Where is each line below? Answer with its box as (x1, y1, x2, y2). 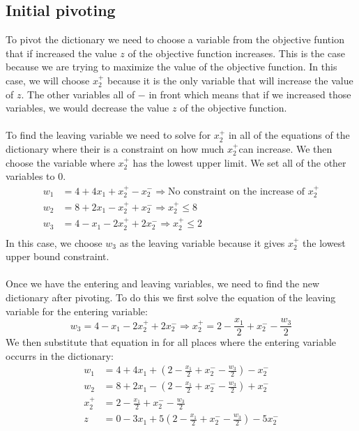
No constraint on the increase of (167, 186, 305, 197)
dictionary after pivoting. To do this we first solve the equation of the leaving (6, 289, 336, 304)
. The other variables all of (21, 86, 135, 101)
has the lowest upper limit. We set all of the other (132, 155, 346, 169)
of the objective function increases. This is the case (128, 45, 345, 60)
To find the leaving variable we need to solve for (6, 128, 211, 142)
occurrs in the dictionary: (6, 348, 114, 363)
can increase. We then (238, 141, 333, 156)
